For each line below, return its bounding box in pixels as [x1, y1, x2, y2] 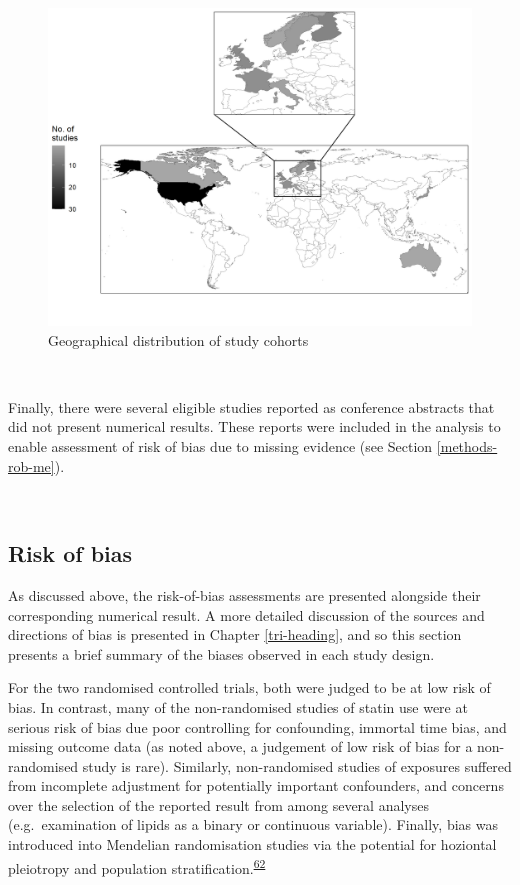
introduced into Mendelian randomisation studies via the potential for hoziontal [8, 834, 497, 855]
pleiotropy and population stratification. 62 [8, 854, 266, 878]
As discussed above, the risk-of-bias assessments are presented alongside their [8, 584, 481, 605]
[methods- [436, 435, 498, 456]
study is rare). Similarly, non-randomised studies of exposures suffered [82, 755, 512, 776]
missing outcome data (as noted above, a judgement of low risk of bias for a [8, 736, 473, 757]
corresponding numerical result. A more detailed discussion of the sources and [8, 604, 485, 625]
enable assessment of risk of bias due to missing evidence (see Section [8, 435, 433, 456]
